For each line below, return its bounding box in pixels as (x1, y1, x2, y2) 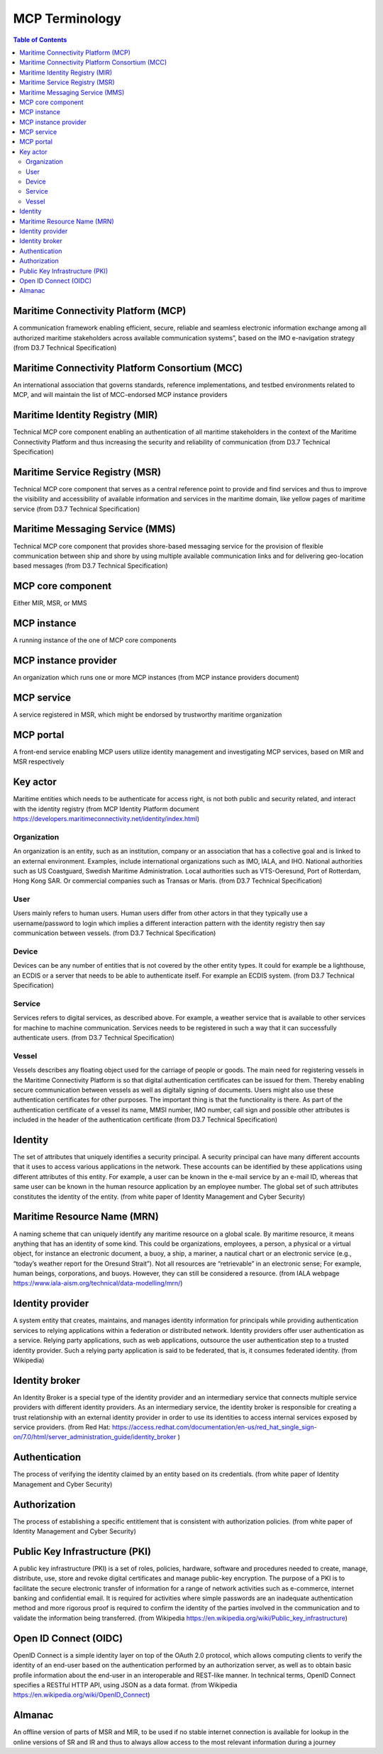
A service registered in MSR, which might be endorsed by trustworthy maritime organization (13, 710, 282, 719)
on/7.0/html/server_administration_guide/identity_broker (13, 1433, 177, 1441)
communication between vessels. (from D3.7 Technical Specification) (13, 929, 216, 937)
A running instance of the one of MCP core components (13, 636, 177, 644)
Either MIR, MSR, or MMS (13, 599, 87, 608)
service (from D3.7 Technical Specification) (13, 504, 140, 513)
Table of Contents (13, 35, 67, 44)
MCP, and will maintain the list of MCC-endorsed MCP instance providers (13, 391, 228, 399)
